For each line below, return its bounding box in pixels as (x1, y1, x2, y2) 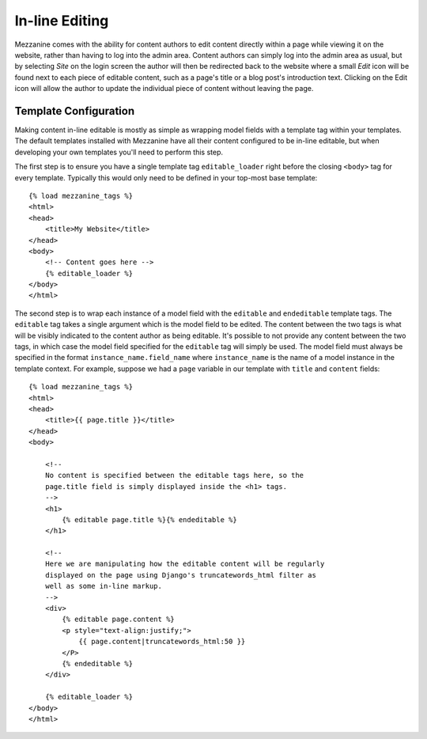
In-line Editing (14, 12, 109, 29)
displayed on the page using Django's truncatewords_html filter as (44, 570, 316, 579)
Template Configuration (14, 104, 134, 118)
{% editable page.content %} (62, 615, 176, 624)
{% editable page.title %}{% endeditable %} (62, 515, 237, 524)
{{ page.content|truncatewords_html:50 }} (78, 637, 246, 646)
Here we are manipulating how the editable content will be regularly (44, 559, 325, 569)
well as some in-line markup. (44, 582, 162, 591)
